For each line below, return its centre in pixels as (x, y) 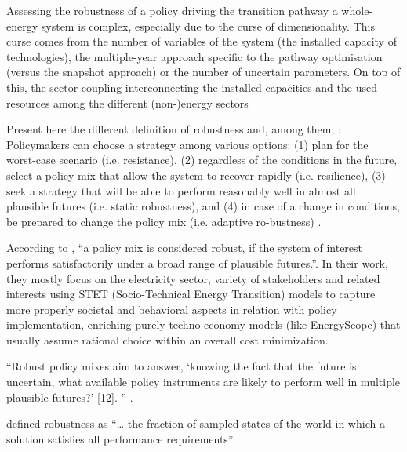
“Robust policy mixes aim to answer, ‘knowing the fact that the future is (182, 366)
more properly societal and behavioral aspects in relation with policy (172, 309)
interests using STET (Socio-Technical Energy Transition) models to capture (191, 294)
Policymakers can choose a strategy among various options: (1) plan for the (187, 144)
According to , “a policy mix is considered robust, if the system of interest (185, 248)
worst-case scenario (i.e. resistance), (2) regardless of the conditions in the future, (202, 160)
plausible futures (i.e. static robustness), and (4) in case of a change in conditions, (203, 206)
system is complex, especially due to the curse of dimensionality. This (208, 26)
